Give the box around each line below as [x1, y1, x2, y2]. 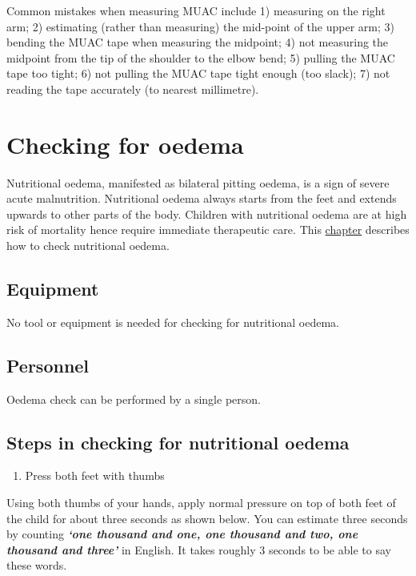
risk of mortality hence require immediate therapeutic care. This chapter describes [6, 221, 410, 238]
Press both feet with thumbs [25, 467, 165, 484]
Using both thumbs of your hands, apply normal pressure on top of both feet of [6, 494, 396, 511]
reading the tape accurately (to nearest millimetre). [6, 80, 259, 97]
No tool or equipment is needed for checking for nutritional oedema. [6, 313, 339, 330]
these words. [6, 557, 67, 574]
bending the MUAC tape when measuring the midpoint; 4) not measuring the [6, 34, 389, 50]
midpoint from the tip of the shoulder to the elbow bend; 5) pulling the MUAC [6, 49, 395, 66]
